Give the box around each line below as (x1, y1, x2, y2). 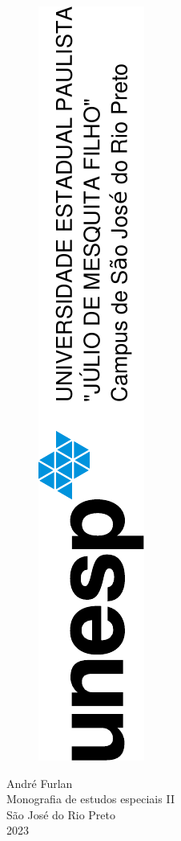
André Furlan (6, 774, 73, 791)
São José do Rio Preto (6, 806, 116, 823)
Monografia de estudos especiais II (6, 790, 175, 807)
